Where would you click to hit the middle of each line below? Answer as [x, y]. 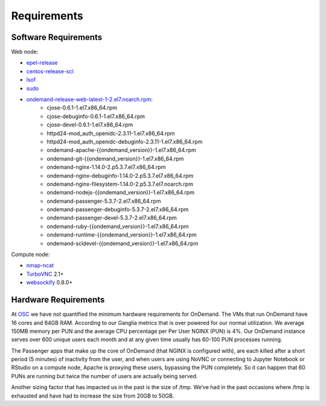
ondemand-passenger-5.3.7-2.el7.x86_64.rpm [104, 201]
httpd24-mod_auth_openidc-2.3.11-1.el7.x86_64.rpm [111, 133]
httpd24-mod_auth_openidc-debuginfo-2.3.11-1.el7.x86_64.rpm [125, 142]
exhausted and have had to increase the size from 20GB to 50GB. [93, 396]
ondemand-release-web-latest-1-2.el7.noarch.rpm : [90, 99]
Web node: [25, 52]
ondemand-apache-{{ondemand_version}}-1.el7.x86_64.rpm [121, 150]
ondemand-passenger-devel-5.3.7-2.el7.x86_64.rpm [112, 218]
